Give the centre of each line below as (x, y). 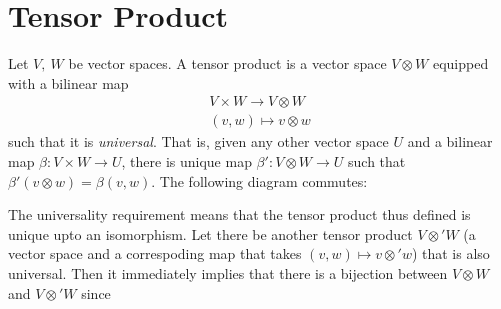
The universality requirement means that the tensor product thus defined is (239, 214)
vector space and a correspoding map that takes (155, 253)
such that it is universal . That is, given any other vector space (198, 141)
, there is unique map (186, 160)
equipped (460, 63)
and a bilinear (450, 141)
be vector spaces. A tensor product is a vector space (227, 63)
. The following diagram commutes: (259, 180)
